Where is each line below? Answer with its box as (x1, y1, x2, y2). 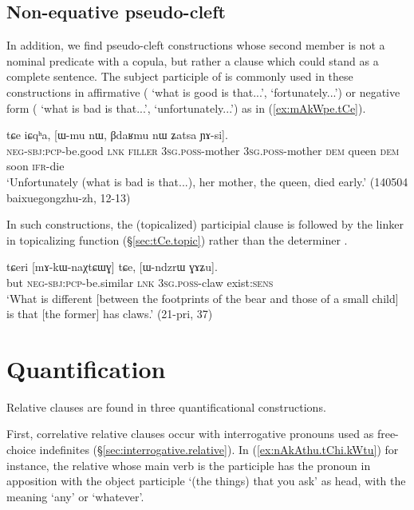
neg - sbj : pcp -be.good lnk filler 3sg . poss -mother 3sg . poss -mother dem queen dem (6, 141, 400, 158)
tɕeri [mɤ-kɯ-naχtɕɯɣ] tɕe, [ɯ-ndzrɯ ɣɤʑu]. (6, 258, 218, 275)
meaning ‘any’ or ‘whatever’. (6, 488, 144, 504)
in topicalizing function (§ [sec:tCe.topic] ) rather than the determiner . (6, 231, 348, 248)
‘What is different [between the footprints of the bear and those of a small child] (6, 289, 399, 306)
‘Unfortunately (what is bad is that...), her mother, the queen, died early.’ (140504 (6, 173, 408, 189)
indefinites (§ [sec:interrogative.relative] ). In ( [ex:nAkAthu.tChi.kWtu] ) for (39, 441, 399, 458)
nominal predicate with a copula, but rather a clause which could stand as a (6, 52, 379, 69)
